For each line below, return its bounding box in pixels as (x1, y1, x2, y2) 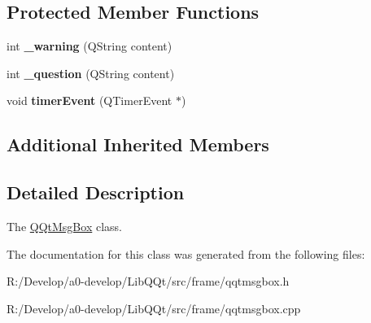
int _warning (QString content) (7, 37, 172, 55)
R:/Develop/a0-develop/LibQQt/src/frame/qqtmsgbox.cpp (7, 299, 301, 316)
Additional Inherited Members (7, 132, 269, 157)
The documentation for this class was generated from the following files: (7, 245, 365, 262)
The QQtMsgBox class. (7, 217, 122, 234)
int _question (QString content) (7, 64, 175, 81)
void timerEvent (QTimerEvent (7, 92, 172, 109)
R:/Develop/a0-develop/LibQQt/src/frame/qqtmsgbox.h (7, 273, 290, 290)
